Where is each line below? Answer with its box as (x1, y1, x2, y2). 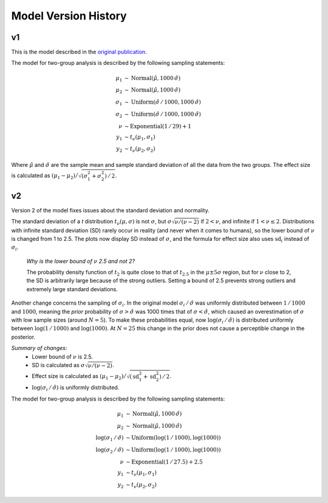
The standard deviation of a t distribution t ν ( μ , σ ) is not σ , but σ (11, 218, 172, 227)
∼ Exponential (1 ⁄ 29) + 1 (124, 123, 191, 130)
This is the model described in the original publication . (11, 49, 147, 56)
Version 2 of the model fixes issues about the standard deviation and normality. (11, 207, 210, 214)
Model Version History (11, 9, 127, 22)
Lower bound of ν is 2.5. (32, 353, 94, 360)
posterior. (11, 333, 36, 340)
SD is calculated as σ (32, 361, 85, 368)
